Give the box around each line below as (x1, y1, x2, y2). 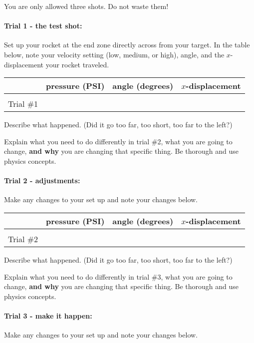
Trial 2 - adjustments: (4, 175, 80, 186)
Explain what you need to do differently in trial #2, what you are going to (4, 136, 233, 146)
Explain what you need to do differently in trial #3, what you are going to (4, 271, 233, 282)
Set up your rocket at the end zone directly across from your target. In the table (4, 39, 250, 50)
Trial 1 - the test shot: (4, 20, 82, 31)
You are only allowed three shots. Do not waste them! (4, 1, 169, 11)
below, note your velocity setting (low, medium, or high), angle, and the (4, 49, 225, 59)
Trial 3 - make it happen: (4, 310, 92, 321)
